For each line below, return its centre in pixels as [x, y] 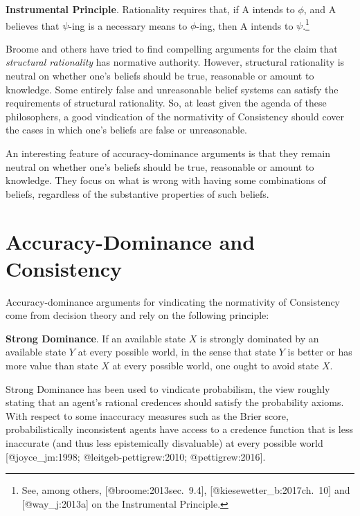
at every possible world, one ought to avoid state [216, 366]
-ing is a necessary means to [128, 25]
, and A [320, 9]
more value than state [52, 366]
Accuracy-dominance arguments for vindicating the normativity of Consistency [173, 301]
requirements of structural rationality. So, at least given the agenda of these [166, 103]
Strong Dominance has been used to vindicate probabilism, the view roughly [168, 388]
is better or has [320, 352]
